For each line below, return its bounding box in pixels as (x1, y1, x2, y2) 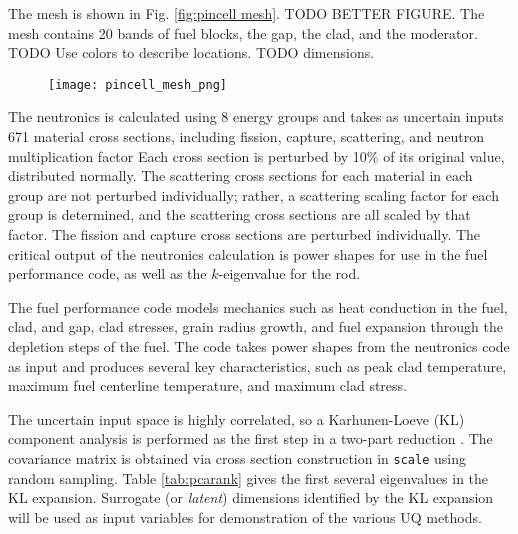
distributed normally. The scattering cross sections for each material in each (8, 165, 473, 186)
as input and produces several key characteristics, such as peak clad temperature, (8, 355, 507, 376)
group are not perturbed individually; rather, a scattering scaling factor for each (8, 184, 499, 205)
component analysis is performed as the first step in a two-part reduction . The (8, 428, 493, 449)
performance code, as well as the (8, 263, 207, 284)
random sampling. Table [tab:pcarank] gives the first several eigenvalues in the (8, 467, 489, 488)
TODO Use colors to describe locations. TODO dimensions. (8, 42, 375, 63)
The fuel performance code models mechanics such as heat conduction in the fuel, (8, 296, 508, 317)
